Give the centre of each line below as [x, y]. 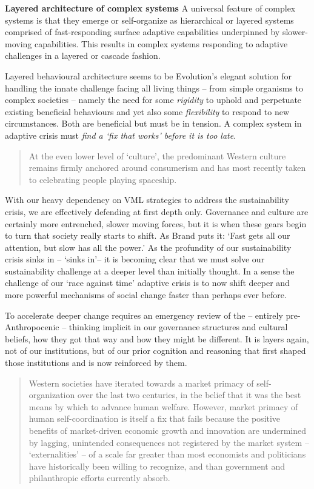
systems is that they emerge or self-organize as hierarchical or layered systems [149, 20]
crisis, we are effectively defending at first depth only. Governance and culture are [157, 211]
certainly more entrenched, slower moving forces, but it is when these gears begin [156, 223]
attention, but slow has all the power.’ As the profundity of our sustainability [148, 247]
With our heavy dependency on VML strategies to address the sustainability [147, 200]
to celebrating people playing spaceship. [103, 179]
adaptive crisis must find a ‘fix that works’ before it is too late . [121, 135]
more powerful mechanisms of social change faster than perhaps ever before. [146, 295]
